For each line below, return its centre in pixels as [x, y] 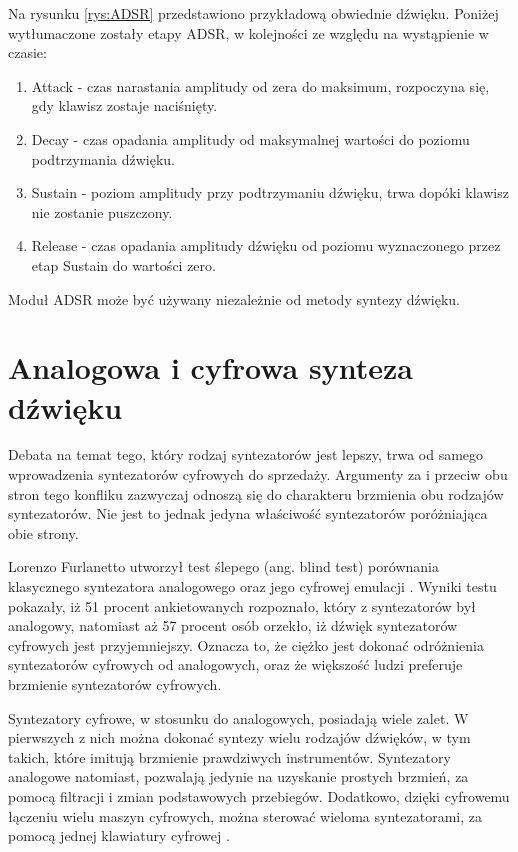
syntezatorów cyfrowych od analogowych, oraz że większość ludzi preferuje [235, 664]
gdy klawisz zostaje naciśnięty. [124, 105]
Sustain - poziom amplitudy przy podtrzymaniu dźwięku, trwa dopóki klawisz [270, 192]
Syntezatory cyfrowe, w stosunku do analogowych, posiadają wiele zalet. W [238, 717]
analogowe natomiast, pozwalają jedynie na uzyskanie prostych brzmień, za [238, 776]
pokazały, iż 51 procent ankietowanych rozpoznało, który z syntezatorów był [242, 605]
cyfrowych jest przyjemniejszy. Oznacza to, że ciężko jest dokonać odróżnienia [246, 644]
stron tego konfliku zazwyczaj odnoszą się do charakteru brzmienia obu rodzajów [256, 493]
